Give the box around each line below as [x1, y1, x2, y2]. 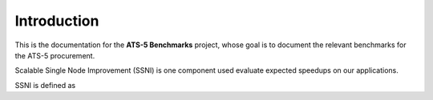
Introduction [14, 12, 99, 30]
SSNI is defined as [14, 80, 76, 90]
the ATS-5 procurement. [14, 50, 95, 60]
